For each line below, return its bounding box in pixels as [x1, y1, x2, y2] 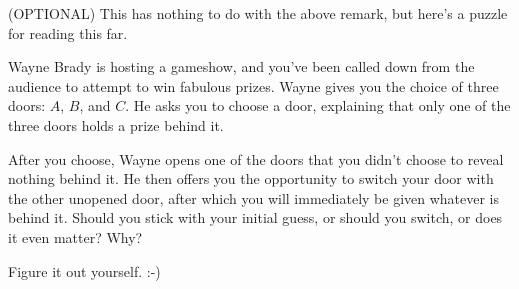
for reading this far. [8, 22, 128, 43]
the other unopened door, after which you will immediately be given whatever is [8, 187, 500, 208]
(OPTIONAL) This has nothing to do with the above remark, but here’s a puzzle [8, 3, 508, 23]
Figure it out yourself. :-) [8, 260, 161, 281]
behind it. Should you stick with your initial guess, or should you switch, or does [8, 207, 503, 228]
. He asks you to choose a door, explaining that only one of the [125, 95, 511, 116]
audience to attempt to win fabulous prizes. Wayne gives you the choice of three [8, 75, 499, 96]
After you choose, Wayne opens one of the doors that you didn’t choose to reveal [8, 148, 504, 169]
